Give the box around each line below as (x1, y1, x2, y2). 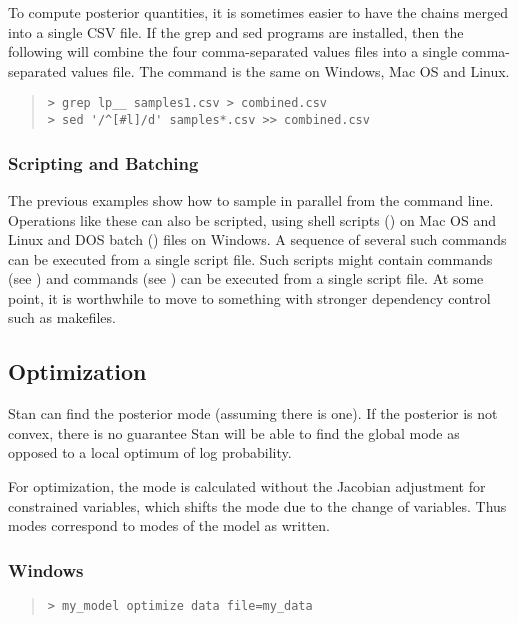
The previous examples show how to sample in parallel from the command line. (8, 189, 494, 210)
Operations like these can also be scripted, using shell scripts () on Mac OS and (8, 209, 496, 230)
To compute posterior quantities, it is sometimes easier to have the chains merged (8, 2, 508, 22)
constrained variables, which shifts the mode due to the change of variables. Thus (8, 495, 507, 516)
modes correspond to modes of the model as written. (8, 515, 331, 536)
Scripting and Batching (8, 150, 199, 175)
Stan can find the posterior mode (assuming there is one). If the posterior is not (8, 403, 498, 424)
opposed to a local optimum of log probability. (8, 442, 292, 463)
